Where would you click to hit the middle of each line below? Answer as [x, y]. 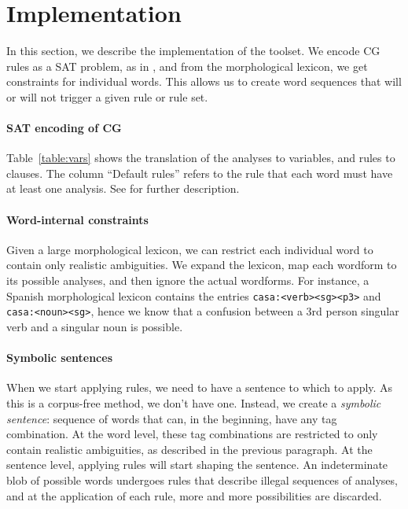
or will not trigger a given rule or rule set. [107, 96]
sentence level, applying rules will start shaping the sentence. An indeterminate [197, 465]
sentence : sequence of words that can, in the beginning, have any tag [172, 418]
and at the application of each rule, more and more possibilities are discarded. [194, 495]
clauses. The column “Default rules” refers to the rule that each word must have [200, 173]
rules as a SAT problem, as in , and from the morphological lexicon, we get [187, 66]
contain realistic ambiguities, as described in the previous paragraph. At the [189, 449]
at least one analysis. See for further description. [123, 188]
